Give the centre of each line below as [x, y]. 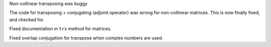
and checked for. [27, 19]
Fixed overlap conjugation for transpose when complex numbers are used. [86, 38]
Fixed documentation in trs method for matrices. [60, 29]
